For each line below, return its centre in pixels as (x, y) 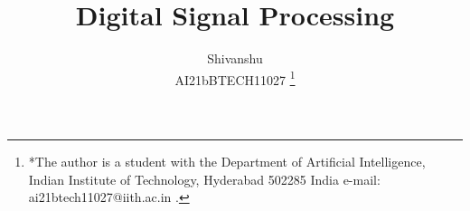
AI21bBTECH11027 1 (235, 78)
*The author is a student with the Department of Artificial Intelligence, (227, 161)
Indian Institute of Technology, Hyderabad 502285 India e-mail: (204, 179)
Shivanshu (235, 58)
